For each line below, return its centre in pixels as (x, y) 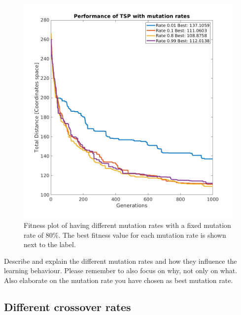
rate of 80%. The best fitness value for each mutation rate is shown (125, 235)
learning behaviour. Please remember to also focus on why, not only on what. (121, 270)
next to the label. (50, 244)
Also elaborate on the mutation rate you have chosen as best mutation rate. (119, 280)
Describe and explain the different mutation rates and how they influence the (120, 261)
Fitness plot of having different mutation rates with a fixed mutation (127, 225)
